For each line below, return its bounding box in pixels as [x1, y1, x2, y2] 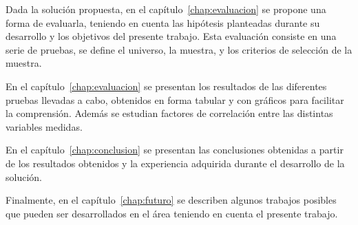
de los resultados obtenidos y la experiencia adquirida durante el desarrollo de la [6, 156, 345, 170]
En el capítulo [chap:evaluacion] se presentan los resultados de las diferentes [6, 78, 327, 93]
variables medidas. [6, 119, 83, 133]
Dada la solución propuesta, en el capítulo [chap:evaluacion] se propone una [6, 2, 326, 16]
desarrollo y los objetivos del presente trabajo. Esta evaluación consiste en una [6, 29, 337, 43]
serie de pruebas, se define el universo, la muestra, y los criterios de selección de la [6, 42, 352, 56]
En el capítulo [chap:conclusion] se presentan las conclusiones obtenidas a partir [6, 142, 344, 157]
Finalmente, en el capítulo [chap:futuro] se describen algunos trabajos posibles [6, 193, 337, 207]
